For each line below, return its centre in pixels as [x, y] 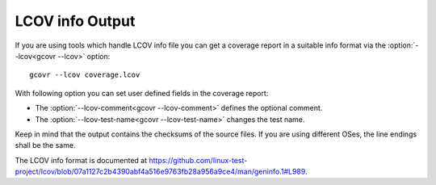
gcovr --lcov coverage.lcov [85, 75]
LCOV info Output [75, 21]
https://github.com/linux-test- [198, 160]
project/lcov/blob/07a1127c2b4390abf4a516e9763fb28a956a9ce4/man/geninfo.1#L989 [160, 172]
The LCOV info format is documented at [81, 160]
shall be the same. [45, 145]
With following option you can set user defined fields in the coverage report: [142, 93]
